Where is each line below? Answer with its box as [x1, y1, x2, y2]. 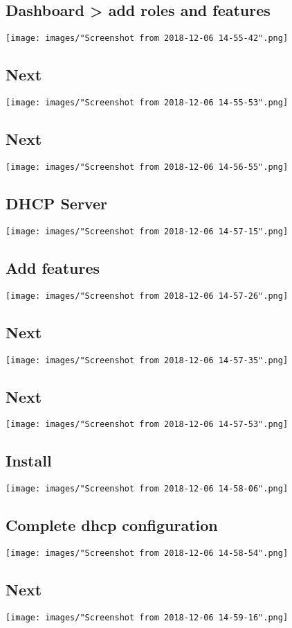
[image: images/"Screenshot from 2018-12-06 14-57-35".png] [6, 355, 289, 365]
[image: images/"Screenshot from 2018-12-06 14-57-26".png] [6, 290, 289, 301]
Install [6, 450, 52, 471]
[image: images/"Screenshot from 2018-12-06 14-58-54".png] [6, 548, 289, 559]
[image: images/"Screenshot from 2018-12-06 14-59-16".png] [6, 612, 289, 622]
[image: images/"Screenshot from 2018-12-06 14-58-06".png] [6, 484, 289, 494]
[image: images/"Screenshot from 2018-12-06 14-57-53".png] [6, 419, 289, 430]
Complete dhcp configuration [6, 514, 218, 536]
